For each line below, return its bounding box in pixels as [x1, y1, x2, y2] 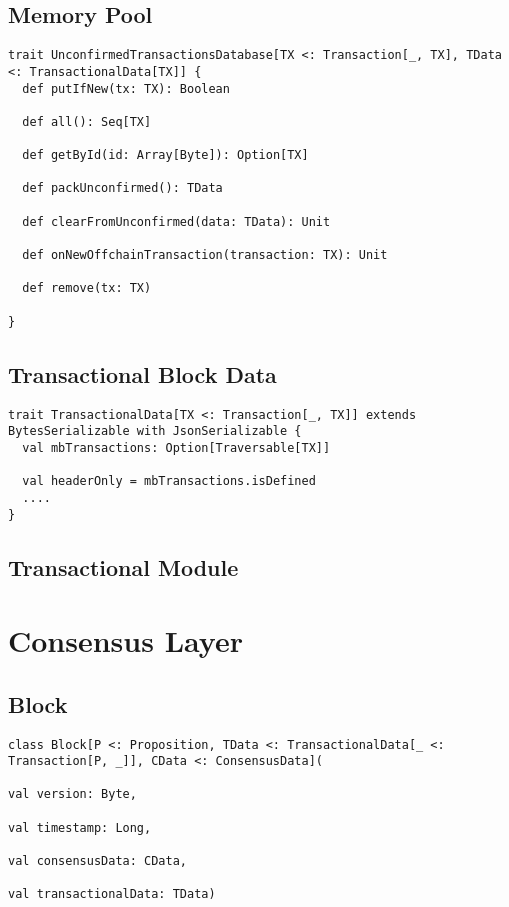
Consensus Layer [8, 620, 243, 661]
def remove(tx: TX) [22, 281, 152, 296]
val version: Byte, [8, 787, 137, 802]
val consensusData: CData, [8, 854, 187, 869]
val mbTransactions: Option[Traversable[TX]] [22, 440, 331, 455]
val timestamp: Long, [8, 820, 152, 835]
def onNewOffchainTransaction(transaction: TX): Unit [22, 248, 388, 263]
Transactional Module [8, 551, 239, 582]
